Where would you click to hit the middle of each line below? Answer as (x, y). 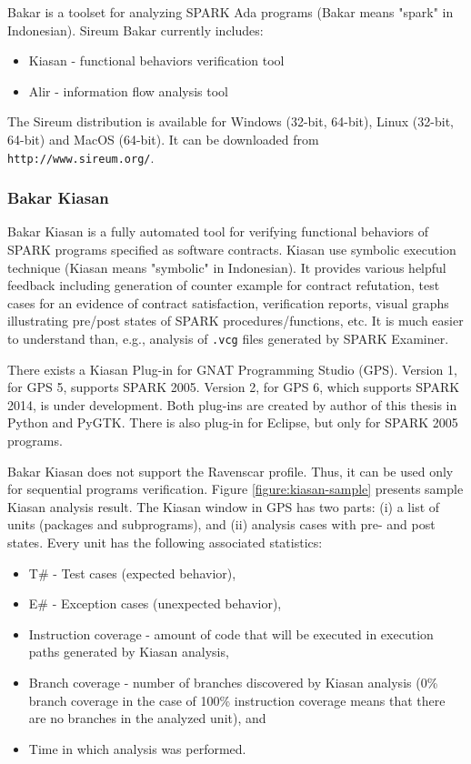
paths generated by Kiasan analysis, (129, 652)
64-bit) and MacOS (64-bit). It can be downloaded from (163, 139)
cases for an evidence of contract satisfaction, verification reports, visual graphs (228, 302)
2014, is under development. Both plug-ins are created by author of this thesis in (232, 404)
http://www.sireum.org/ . (81, 157)
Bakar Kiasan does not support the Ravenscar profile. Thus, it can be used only (230, 471)
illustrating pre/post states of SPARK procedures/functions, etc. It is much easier (235, 321)
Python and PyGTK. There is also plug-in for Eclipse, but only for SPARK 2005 (233, 422)
